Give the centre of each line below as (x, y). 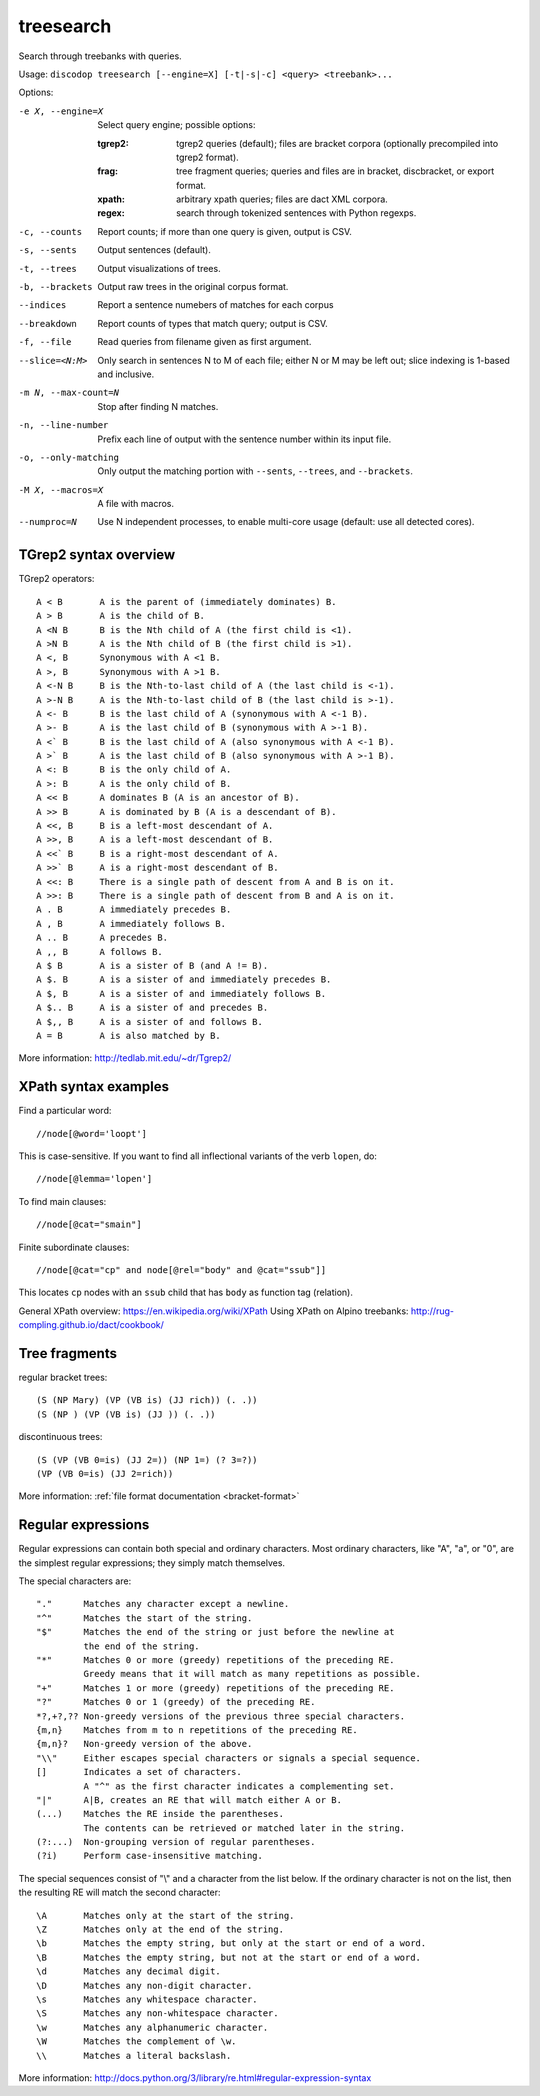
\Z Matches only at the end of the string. (160, 1929)
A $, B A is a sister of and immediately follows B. (181, 993)
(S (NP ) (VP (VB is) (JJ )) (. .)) (126, 1414)
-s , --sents (47, 250)
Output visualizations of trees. (159, 268)
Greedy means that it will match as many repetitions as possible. (252, 1674)
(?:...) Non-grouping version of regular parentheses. (176, 1842)
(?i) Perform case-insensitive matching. (150, 1856)
